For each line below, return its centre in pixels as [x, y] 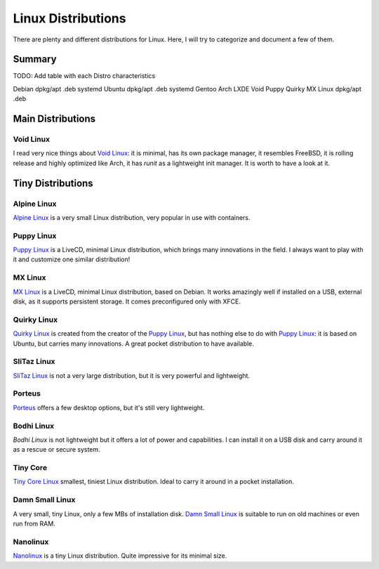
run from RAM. [34, 524]
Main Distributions [54, 119]
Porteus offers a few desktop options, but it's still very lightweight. [109, 407]
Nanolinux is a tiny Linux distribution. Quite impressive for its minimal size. [120, 556]
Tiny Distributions [53, 183]
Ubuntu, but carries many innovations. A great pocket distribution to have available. [133, 344]
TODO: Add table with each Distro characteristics [84, 76]
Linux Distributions [69, 18]
